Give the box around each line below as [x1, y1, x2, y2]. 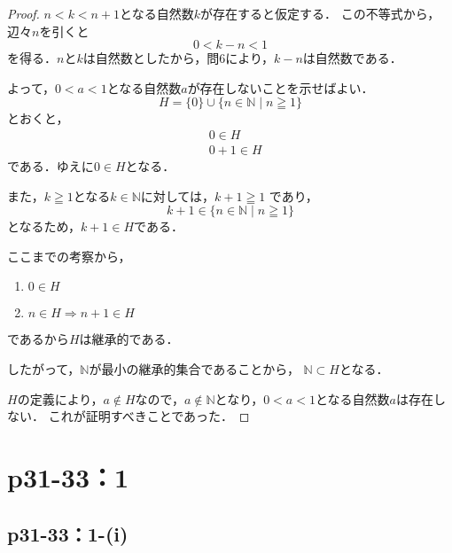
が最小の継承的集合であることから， [89, 360, 300, 378]
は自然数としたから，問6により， [82, 49, 275, 67]
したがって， [7, 360, 81, 378]
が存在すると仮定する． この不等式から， [200, 4, 440, 22]
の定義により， [17, 389, 104, 408]
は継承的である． [79, 330, 179, 348]
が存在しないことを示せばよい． [187, 78, 374, 97]
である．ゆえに [7, 157, 94, 175]
